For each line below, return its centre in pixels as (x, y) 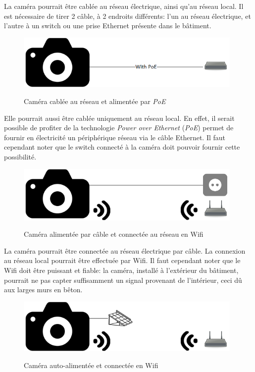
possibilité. (20, 156)
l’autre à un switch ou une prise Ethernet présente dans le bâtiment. (108, 26)
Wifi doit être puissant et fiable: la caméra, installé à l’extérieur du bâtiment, (121, 270)
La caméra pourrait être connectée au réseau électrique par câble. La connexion (125, 250)
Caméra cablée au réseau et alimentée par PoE (95, 101)
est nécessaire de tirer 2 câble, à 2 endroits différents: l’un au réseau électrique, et (127, 16)
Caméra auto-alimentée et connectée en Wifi (91, 365)
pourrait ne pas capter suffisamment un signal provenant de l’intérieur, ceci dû (123, 280)
